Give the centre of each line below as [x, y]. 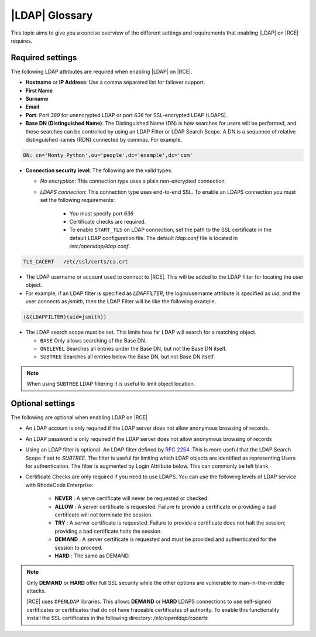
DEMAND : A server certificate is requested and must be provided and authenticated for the [166, 539]
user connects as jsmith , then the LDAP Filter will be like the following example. [121, 302]
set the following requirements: [78, 200]
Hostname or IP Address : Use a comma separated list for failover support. [115, 83]
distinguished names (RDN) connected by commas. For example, [104, 139]
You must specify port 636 [102, 213]
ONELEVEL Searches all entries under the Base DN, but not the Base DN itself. [133, 348]
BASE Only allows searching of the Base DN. [93, 340]
